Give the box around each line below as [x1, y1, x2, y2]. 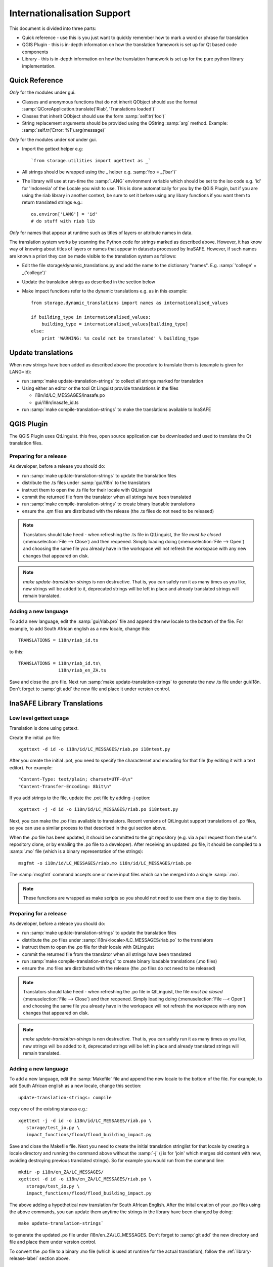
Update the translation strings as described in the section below [22, 279, 155, 285]
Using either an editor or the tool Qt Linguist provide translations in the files [22, 385, 179, 391]
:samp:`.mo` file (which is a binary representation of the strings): [9, 848, 144, 854]
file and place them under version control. [9, 1239, 97, 1245]
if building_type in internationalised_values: [31, 314, 151, 320]
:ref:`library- [226, 1248, 252, 1254]
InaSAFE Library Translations [9, 699, 103, 707]
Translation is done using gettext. [9, 725, 79, 731]
